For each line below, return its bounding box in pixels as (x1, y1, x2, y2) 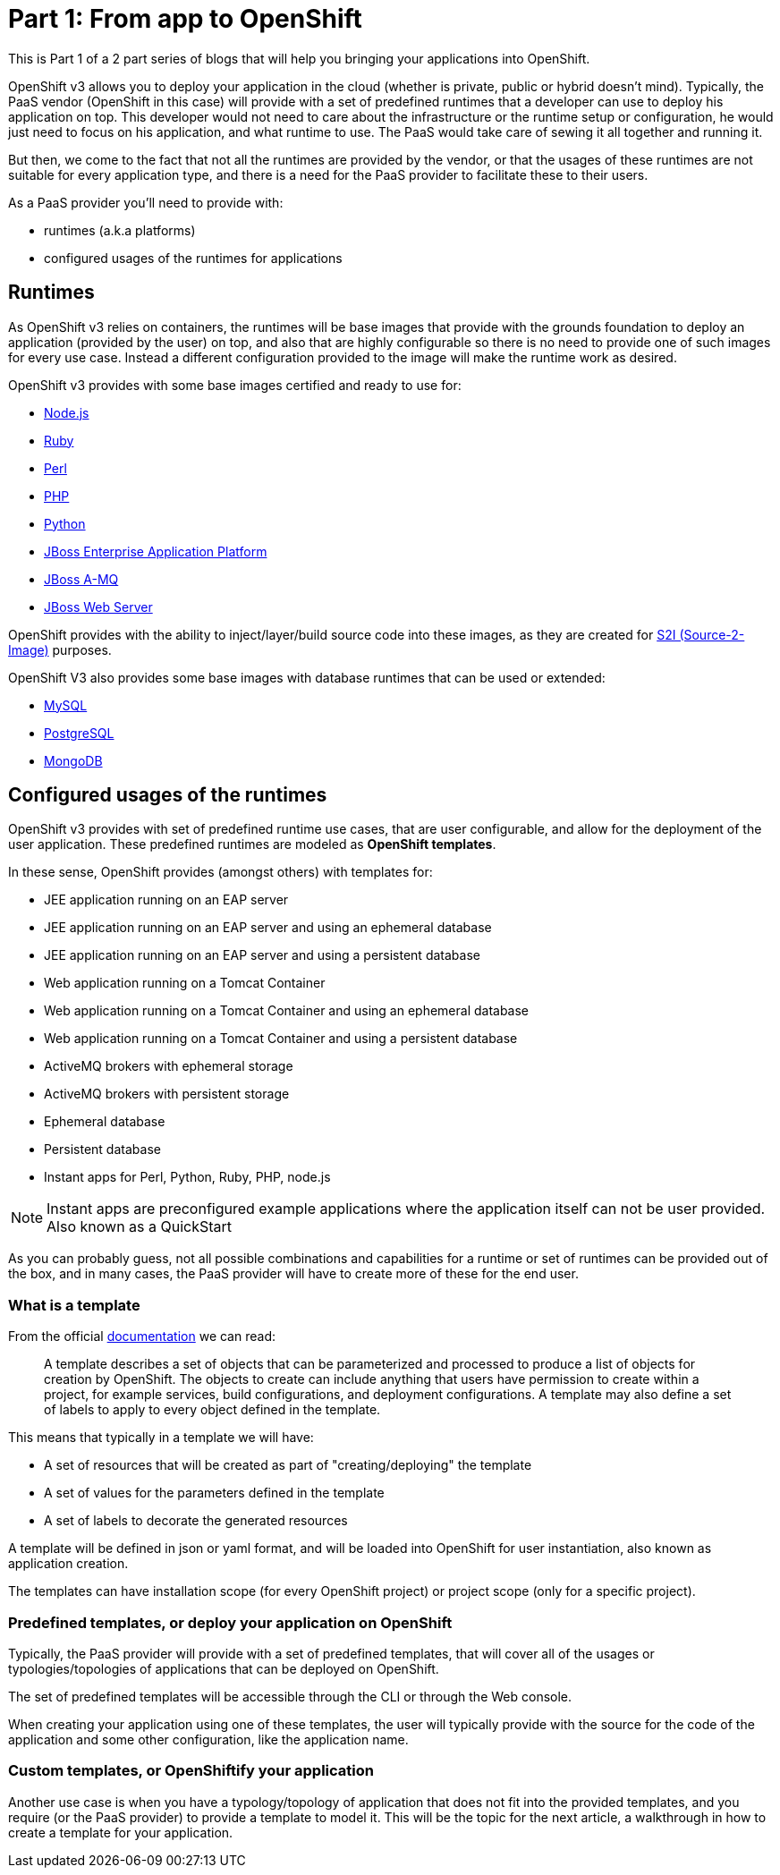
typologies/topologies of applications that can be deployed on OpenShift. (8, 1660, 439, 1676)
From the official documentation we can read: (8, 1328, 276, 1345)
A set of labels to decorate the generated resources (44, 1513, 348, 1529)
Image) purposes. (8, 641, 112, 658)
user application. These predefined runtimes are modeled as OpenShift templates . (8, 836, 496, 853)
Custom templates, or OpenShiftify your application (8, 1761, 374, 1780)
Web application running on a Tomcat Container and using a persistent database (44, 1031, 518, 1047)
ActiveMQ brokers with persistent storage (44, 1086, 290, 1102)
